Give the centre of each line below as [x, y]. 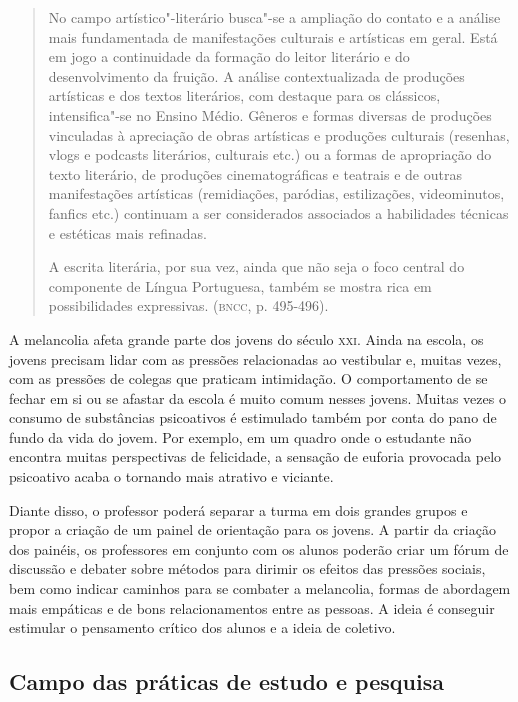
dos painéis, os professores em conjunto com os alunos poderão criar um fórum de [259, 548]
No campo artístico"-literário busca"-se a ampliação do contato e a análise [274, 17]
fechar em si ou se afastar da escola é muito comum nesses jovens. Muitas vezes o [257, 397]
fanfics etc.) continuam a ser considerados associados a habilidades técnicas [278, 212]
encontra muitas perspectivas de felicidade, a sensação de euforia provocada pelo [255, 456]
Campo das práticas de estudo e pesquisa [226, 681]
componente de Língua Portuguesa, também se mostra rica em [240, 285]
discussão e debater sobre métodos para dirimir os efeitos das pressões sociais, [247, 568]
